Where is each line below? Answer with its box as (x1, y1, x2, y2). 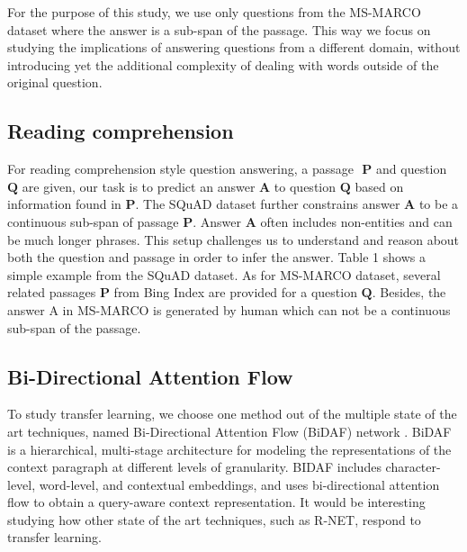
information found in (7, 195, 121, 213)
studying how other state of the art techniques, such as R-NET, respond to (7, 510, 421, 529)
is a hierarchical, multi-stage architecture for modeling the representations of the (7, 439, 452, 458)
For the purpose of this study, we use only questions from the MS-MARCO (7, 3, 421, 21)
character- (385, 457, 441, 476)
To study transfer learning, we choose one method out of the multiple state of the (7, 404, 457, 423)
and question (376, 159, 447, 178)
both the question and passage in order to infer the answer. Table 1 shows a (7, 248, 426, 267)
